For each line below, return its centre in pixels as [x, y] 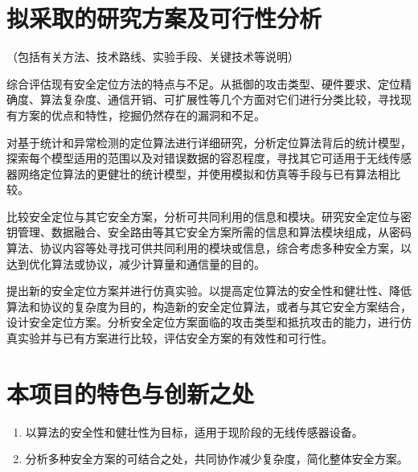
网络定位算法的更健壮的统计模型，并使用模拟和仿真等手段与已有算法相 [203, 173]
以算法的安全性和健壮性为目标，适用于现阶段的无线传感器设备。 [194, 431]
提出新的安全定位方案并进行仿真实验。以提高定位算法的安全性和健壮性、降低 [209, 291]
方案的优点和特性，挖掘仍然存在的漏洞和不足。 [141, 115]
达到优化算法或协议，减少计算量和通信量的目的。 [136, 263]
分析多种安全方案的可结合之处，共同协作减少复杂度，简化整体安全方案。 [217, 459]
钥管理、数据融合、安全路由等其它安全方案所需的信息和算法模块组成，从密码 [209, 232]
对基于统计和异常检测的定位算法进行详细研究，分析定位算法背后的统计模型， [209, 142]
